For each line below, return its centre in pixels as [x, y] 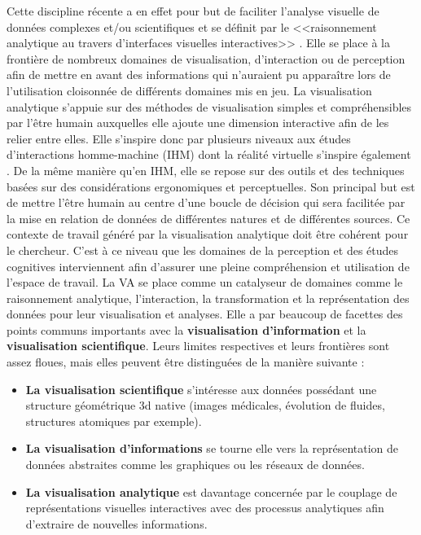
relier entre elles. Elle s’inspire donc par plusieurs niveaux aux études [179, 138]
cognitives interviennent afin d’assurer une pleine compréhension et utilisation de [208, 266]
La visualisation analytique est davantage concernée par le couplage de [211, 491]
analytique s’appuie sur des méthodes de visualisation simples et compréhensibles [209, 106]
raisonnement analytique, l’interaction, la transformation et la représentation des [208, 298]
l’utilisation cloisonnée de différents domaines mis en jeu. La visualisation [189, 90]
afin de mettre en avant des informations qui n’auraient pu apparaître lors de [199, 75]
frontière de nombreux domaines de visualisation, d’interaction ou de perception [206, 58]
